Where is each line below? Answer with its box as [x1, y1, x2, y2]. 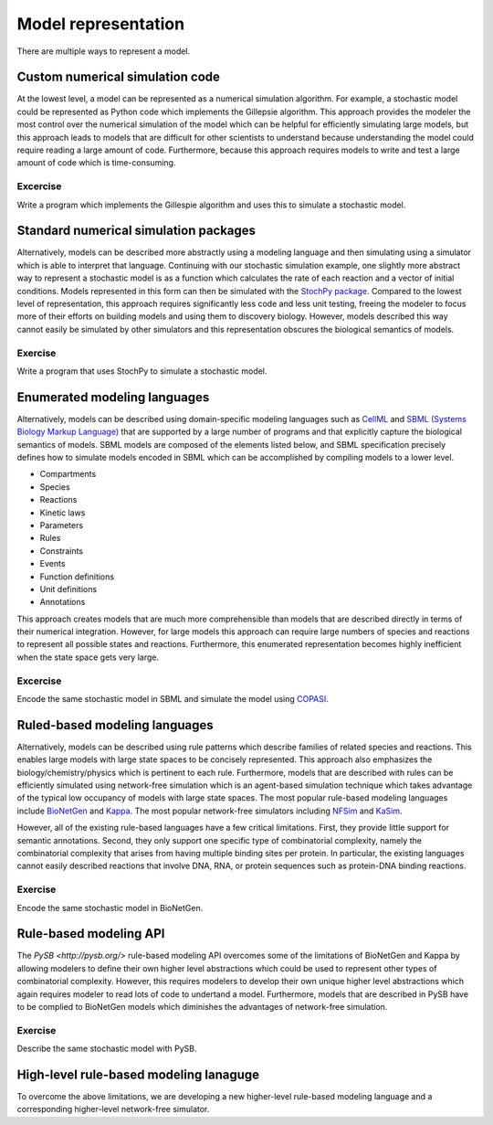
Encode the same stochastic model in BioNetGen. [16, 902, 204, 913]
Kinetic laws [39, 507, 86, 518]
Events [39, 558, 66, 569]
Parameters [39, 519, 84, 530]
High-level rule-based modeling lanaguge [16, 1067, 260, 1082]
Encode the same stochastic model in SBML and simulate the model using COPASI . [16, 694, 329, 705]
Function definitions [39, 571, 114, 582]
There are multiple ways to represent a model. [16, 46, 191, 57]
